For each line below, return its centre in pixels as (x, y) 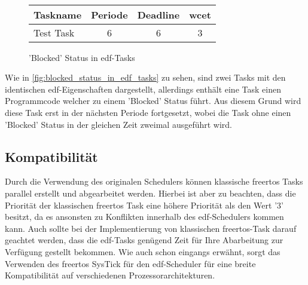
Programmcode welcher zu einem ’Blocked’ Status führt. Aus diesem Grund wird (153, 101)
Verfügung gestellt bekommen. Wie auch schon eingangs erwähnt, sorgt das (143, 251)
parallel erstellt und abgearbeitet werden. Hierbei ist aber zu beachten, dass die (150, 193)
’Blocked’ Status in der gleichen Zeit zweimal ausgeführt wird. (119, 124)
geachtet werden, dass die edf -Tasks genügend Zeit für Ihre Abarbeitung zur (144, 240)
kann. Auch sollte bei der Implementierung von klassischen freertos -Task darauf (151, 228)
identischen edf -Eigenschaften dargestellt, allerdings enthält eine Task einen (143, 89)
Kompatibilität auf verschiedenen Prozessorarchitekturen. (110, 275)
